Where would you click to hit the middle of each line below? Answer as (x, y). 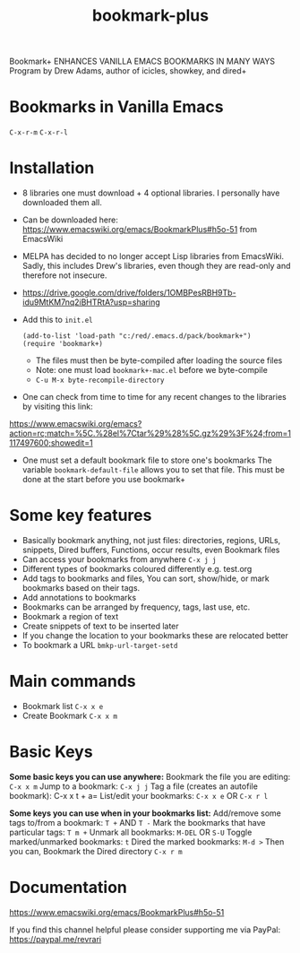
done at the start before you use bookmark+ (104, 480)
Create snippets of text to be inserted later (100, 626)
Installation (52, 168)
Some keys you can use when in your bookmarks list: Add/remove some (146, 813)
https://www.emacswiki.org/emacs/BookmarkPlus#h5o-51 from (140, 230)
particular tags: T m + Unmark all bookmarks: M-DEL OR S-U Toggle (131, 832)
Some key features (81, 515)
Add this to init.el (58, 320)
